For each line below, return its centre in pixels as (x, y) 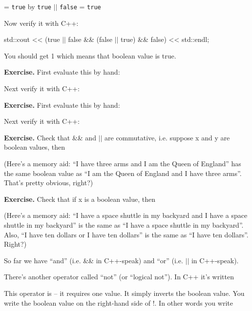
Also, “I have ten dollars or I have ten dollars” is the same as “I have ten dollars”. (126, 234)
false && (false (90, 39)
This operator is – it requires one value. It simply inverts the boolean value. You (124, 293)
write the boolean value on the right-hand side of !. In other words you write (118, 302)
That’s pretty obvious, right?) (49, 183)
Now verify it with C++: (41, 23)
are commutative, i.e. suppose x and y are (167, 137)
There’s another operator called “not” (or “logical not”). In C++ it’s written (119, 277)
